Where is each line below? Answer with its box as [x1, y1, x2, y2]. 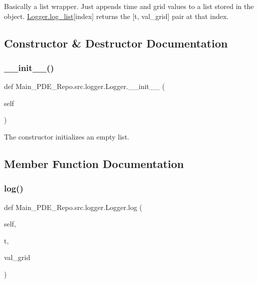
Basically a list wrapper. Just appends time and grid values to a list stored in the [4, 1, 254, 11]
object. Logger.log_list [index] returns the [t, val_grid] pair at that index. [4, 10, 229, 21]
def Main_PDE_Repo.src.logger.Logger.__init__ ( [4, 81, 165, 91]
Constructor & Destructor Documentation [4, 35, 228, 50]
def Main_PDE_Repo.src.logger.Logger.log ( [4, 201, 142, 212]
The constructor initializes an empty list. [4, 131, 129, 141]
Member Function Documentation [4, 155, 184, 171]
